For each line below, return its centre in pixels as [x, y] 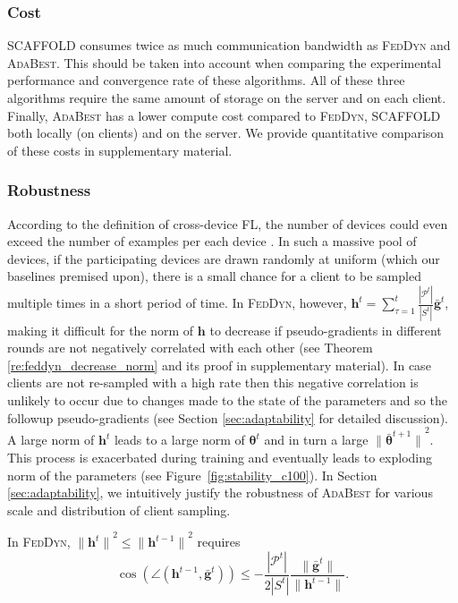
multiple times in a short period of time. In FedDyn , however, [177, 303]
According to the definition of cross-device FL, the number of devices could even [228, 223]
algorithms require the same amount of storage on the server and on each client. [227, 98]
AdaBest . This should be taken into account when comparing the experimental [225, 62]
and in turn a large [316, 440]
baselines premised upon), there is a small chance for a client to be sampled [214, 276]
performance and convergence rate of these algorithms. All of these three [206, 80]
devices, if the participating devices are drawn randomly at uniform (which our [224, 258]
